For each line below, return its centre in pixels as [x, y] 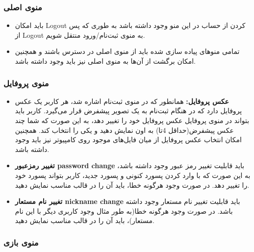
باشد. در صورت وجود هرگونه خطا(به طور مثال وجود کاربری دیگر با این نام [124, 211]
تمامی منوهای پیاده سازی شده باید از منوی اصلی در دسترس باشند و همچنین [127, 51]
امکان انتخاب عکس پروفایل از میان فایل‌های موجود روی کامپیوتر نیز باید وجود [128, 139]
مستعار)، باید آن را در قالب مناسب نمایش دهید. [85, 220]
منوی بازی [21, 242]
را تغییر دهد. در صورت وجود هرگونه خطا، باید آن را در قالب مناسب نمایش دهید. [132, 185]
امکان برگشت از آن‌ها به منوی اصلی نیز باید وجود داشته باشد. [105, 61]
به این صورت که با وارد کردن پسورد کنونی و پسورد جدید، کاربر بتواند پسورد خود [133, 175]
